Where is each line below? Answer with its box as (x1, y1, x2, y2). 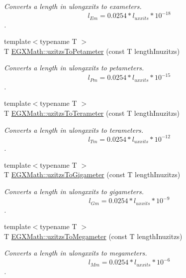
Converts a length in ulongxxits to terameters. (4, 124, 144, 135)
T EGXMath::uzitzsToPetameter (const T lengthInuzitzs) (4, 45, 180, 56)
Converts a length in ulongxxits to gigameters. (4, 186, 144, 196)
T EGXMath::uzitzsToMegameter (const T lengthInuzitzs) (4, 231, 183, 241)
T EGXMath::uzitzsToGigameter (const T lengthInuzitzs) (4, 169, 181, 180)
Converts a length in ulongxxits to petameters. (4, 62, 144, 73)
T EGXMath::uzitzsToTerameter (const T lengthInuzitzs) (4, 108, 180, 118)
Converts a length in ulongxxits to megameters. (4, 248, 147, 258)
